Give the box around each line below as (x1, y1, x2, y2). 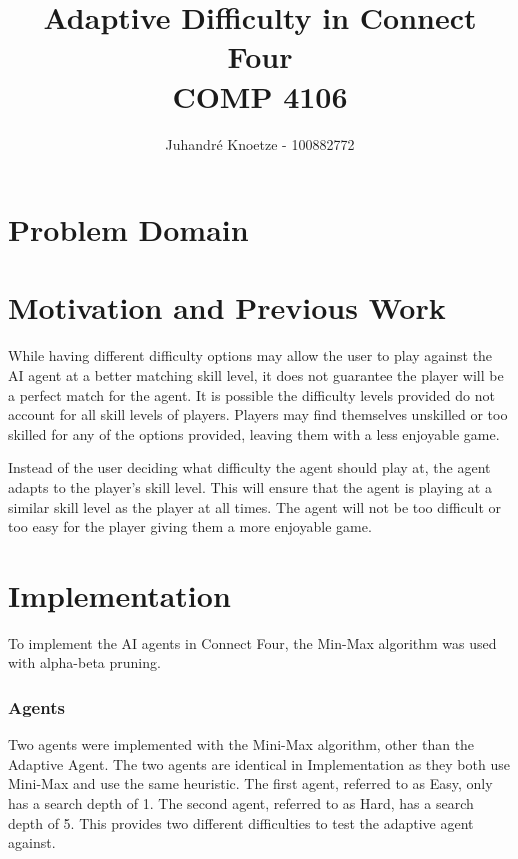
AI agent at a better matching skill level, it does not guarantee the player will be (8, 365, 504, 385)
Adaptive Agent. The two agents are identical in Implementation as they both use (8, 753, 510, 774)
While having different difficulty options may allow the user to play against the (8, 345, 493, 366)
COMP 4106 (172, 75, 348, 116)
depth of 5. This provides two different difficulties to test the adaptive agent (8, 812, 474, 833)
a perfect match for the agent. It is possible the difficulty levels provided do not (8, 384, 495, 405)
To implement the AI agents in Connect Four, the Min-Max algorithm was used (8, 632, 497, 653)
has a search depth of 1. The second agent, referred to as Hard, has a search (8, 793, 474, 814)
